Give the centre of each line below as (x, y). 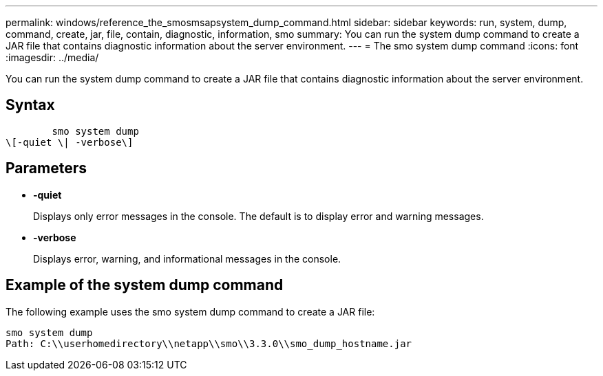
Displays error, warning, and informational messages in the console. (187, 258)
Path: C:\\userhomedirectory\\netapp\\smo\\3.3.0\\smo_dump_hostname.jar (209, 343)
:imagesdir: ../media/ (52, 57)
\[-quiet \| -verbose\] (70, 142)
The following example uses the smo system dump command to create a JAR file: (190, 311)
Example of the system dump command (145, 285)
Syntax (30, 105)
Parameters (46, 168)
